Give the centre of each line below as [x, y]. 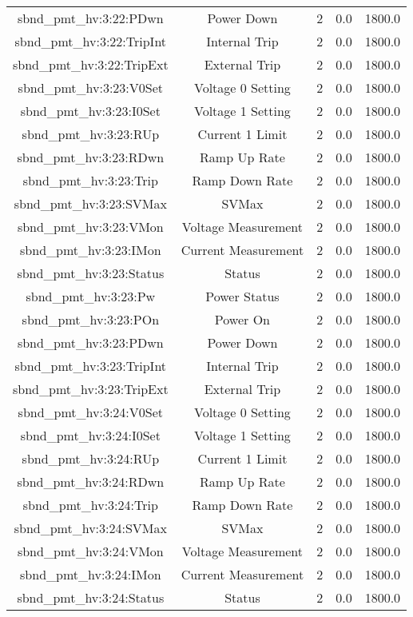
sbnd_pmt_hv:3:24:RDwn [91, 482]
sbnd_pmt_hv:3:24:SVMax [90, 528]
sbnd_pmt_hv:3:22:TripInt [91, 41]
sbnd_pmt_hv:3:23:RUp [91, 134]
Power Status [242, 296]
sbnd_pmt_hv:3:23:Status [91, 273]
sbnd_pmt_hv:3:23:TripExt [91, 389]
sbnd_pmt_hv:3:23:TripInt [91, 366]
